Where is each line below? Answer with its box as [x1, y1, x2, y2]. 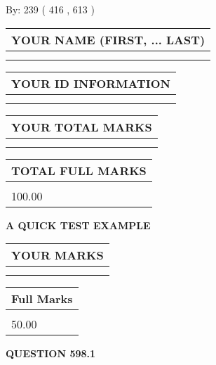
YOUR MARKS [11, 247, 104, 264]
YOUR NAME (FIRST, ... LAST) [11, 31, 205, 48]
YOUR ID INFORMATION [11, 75, 170, 91]
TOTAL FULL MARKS [11, 162, 147, 179]
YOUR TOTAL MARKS [11, 118, 152, 135]
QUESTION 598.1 [6, 346, 96, 361]
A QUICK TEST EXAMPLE [6, 217, 151, 232]
